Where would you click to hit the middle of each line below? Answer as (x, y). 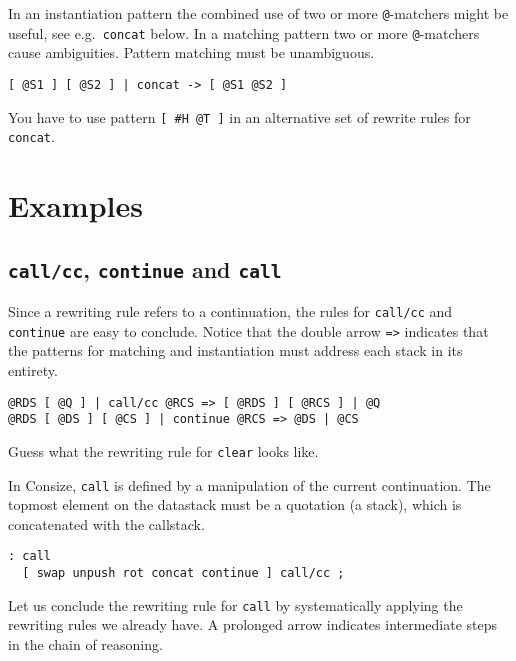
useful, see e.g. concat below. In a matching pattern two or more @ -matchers (244, 32)
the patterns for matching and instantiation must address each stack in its (235, 350)
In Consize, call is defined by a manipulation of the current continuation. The (249, 484)
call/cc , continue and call (145, 268)
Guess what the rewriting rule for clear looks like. (163, 450)
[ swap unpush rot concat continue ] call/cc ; (183, 573)
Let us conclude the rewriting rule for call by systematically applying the (235, 604)
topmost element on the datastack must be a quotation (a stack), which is (235, 504)
